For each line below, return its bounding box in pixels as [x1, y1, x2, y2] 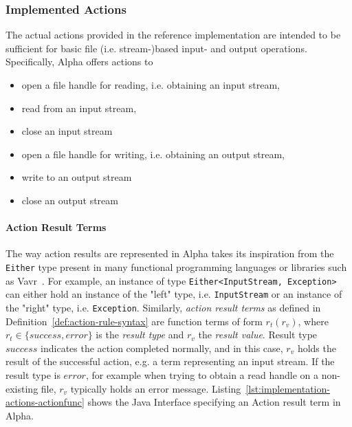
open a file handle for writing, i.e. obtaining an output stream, [21, 146, 285, 161]
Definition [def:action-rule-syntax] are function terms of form [5, 314, 263, 328]
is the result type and [96, 327, 184, 342]
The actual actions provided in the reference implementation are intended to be [5, 28, 341, 42]
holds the [297, 340, 336, 355]
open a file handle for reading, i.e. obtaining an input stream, [21, 78, 280, 91]
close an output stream [21, 193, 118, 207]
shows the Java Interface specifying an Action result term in [87, 395, 341, 409]
